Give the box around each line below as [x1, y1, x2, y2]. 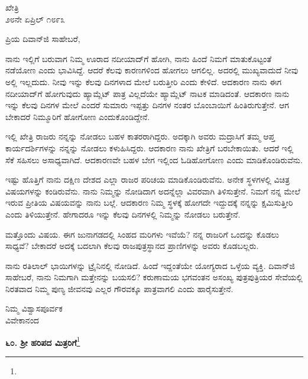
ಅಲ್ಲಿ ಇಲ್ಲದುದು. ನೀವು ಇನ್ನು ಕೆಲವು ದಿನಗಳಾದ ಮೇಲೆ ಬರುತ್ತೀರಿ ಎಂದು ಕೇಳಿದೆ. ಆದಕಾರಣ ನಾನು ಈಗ [5, 75, 281, 88]
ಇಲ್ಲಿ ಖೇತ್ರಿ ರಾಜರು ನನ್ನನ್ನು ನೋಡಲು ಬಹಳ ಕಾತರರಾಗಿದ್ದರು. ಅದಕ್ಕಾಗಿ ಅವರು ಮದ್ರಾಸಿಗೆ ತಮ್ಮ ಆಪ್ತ [5, 130, 275, 142]
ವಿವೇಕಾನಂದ [5, 314, 39, 326]
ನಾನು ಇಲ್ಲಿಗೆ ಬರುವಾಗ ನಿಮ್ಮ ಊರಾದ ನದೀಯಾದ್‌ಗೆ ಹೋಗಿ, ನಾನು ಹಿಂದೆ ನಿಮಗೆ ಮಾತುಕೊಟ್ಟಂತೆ [5, 52, 272, 64]
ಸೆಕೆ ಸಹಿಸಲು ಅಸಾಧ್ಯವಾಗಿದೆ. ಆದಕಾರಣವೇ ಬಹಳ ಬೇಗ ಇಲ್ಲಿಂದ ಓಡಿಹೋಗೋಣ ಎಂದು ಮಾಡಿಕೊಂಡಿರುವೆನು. [5, 153, 303, 166]
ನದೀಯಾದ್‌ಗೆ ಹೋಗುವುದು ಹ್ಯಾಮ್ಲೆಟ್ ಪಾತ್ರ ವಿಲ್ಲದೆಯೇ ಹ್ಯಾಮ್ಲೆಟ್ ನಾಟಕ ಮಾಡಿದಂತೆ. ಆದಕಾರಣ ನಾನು [5, 87, 290, 99]
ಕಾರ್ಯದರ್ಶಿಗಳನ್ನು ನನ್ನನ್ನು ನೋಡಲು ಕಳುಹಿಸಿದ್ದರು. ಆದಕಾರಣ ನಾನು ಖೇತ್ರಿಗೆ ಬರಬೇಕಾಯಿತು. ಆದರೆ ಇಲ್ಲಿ [5, 141, 294, 154]
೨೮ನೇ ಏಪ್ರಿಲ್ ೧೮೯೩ [5, 12, 65, 25]
